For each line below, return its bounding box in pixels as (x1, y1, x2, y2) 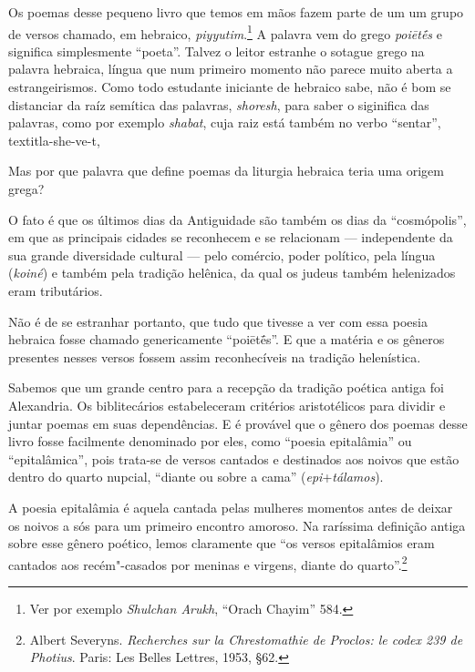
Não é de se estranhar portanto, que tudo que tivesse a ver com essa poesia (8, 311, 428, 331)
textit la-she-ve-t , (8, 130, 100, 149)
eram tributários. (8, 280, 103, 300)
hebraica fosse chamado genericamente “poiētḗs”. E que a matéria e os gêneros (8, 330, 445, 349)
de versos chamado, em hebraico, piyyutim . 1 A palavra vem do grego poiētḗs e (8, 21, 442, 43)
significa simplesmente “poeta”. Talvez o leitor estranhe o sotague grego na (8, 41, 425, 60)
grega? (8, 179, 45, 198)
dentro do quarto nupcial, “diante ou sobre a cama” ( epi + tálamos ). (8, 467, 384, 486)
